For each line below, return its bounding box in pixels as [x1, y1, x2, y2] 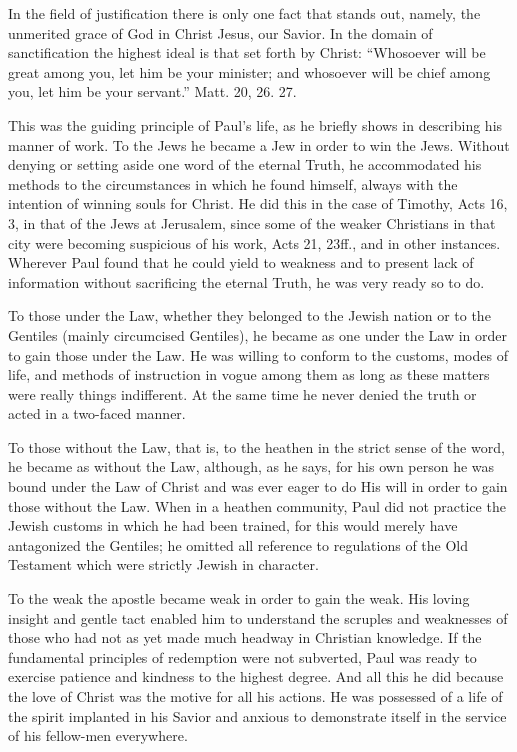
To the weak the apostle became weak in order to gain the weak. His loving [8, 588, 470, 609]
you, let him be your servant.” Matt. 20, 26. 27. [8, 81, 297, 102]
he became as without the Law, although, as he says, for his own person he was [8, 456, 495, 477]
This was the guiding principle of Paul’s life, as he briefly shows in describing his [8, 114, 503, 135]
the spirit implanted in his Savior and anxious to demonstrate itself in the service [8, 705, 507, 726]
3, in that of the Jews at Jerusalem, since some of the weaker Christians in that [8, 212, 496, 233]
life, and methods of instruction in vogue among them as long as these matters [8, 364, 490, 385]
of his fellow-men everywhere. [8, 725, 188, 746]
